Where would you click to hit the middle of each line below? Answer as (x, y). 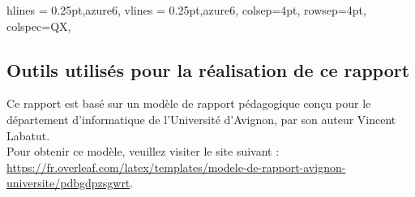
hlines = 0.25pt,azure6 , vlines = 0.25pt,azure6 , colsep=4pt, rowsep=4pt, (186, 10)
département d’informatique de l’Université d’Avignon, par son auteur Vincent (201, 119)
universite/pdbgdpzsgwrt (68, 183)
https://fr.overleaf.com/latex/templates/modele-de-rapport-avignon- (176, 167)
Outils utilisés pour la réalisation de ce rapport (208, 69)
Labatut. (28, 135)
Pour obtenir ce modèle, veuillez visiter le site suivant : (143, 151)
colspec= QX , (39, 26)
